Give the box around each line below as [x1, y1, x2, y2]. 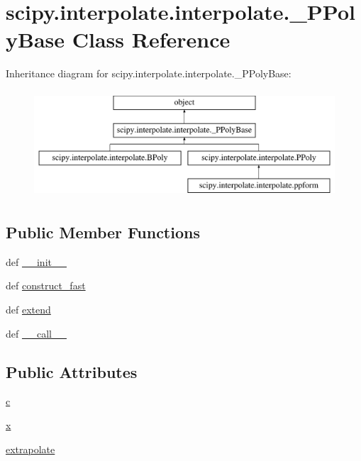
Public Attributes [6, 360, 138, 382]
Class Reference [72, 25, 231, 54]
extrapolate [6, 441, 55, 456]
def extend [6, 302, 51, 317]
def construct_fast [6, 278, 86, 293]
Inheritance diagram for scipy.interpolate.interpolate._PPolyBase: [6, 66, 291, 81]
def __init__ [6, 254, 67, 269]
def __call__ [6, 326, 67, 340]
